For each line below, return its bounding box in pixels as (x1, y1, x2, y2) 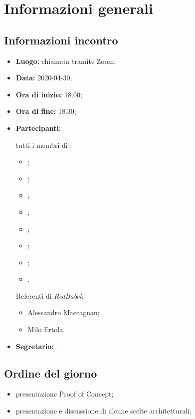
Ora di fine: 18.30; (15, 106, 76, 116)
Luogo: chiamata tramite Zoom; (15, 55, 116, 66)
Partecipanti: (15, 122, 61, 133)
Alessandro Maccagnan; (27, 307, 100, 318)
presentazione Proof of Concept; (15, 389, 114, 399)
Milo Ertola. (27, 324, 65, 335)
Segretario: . (15, 341, 58, 351)
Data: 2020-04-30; (15, 72, 72, 83)
